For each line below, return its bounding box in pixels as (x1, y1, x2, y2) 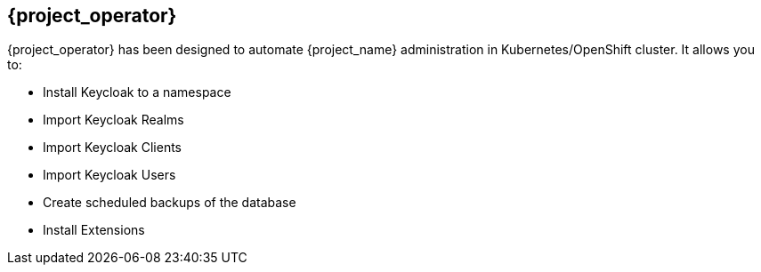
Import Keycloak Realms (43, 112, 184, 128)
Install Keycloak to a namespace (43, 84, 231, 100)
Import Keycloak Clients (43, 140, 182, 156)
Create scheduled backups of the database (43, 195, 296, 211)
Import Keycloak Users (43, 167, 176, 183)
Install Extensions (43, 222, 145, 238)
